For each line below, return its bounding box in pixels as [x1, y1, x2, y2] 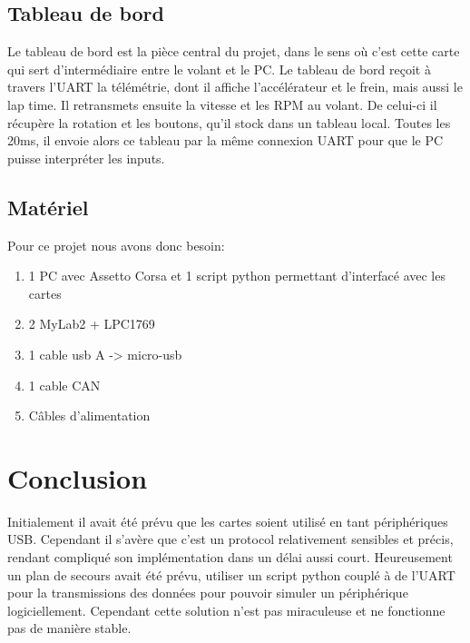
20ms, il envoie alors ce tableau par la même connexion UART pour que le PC [7, 131, 444, 150]
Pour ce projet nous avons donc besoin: [7, 235, 225, 254]
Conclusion [7, 459, 148, 496]
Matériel [7, 193, 89, 221]
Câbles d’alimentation [28, 406, 151, 425]
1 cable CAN [28, 375, 101, 394]
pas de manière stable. [7, 618, 132, 638]
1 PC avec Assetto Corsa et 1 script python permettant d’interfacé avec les [28, 266, 446, 285]
